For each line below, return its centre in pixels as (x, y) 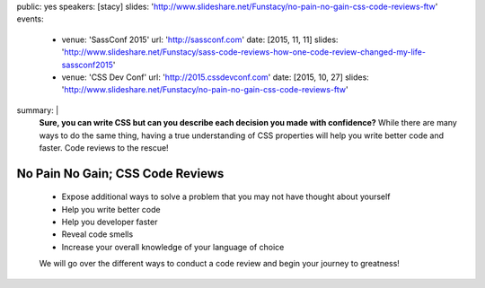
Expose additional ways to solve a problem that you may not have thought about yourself (226, 196)
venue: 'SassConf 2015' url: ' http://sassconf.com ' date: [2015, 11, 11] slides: (200, 39)
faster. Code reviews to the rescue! (104, 147)
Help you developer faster (110, 222)
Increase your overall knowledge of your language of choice (173, 247)
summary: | (38, 110)
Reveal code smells (97, 234)
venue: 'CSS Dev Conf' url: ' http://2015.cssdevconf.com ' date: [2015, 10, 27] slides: (216, 77)
